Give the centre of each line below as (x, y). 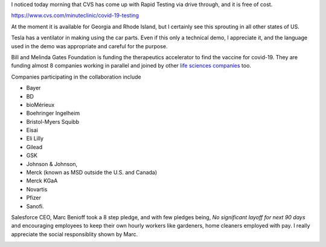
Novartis (37, 189)
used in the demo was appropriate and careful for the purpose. (89, 46)
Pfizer (34, 198)
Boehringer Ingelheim (53, 113)
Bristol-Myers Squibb (53, 121)
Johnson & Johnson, (52, 164)
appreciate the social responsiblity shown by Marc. (75, 234)
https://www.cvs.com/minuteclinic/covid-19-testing (75, 16)
